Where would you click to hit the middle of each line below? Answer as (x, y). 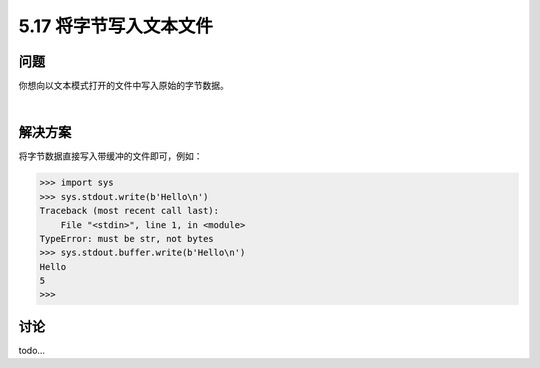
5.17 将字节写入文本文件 (116, 26)
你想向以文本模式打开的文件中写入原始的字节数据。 (123, 86)
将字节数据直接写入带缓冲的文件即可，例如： (110, 156)
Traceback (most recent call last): (129, 211)
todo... (31, 350)
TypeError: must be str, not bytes (126, 238)
